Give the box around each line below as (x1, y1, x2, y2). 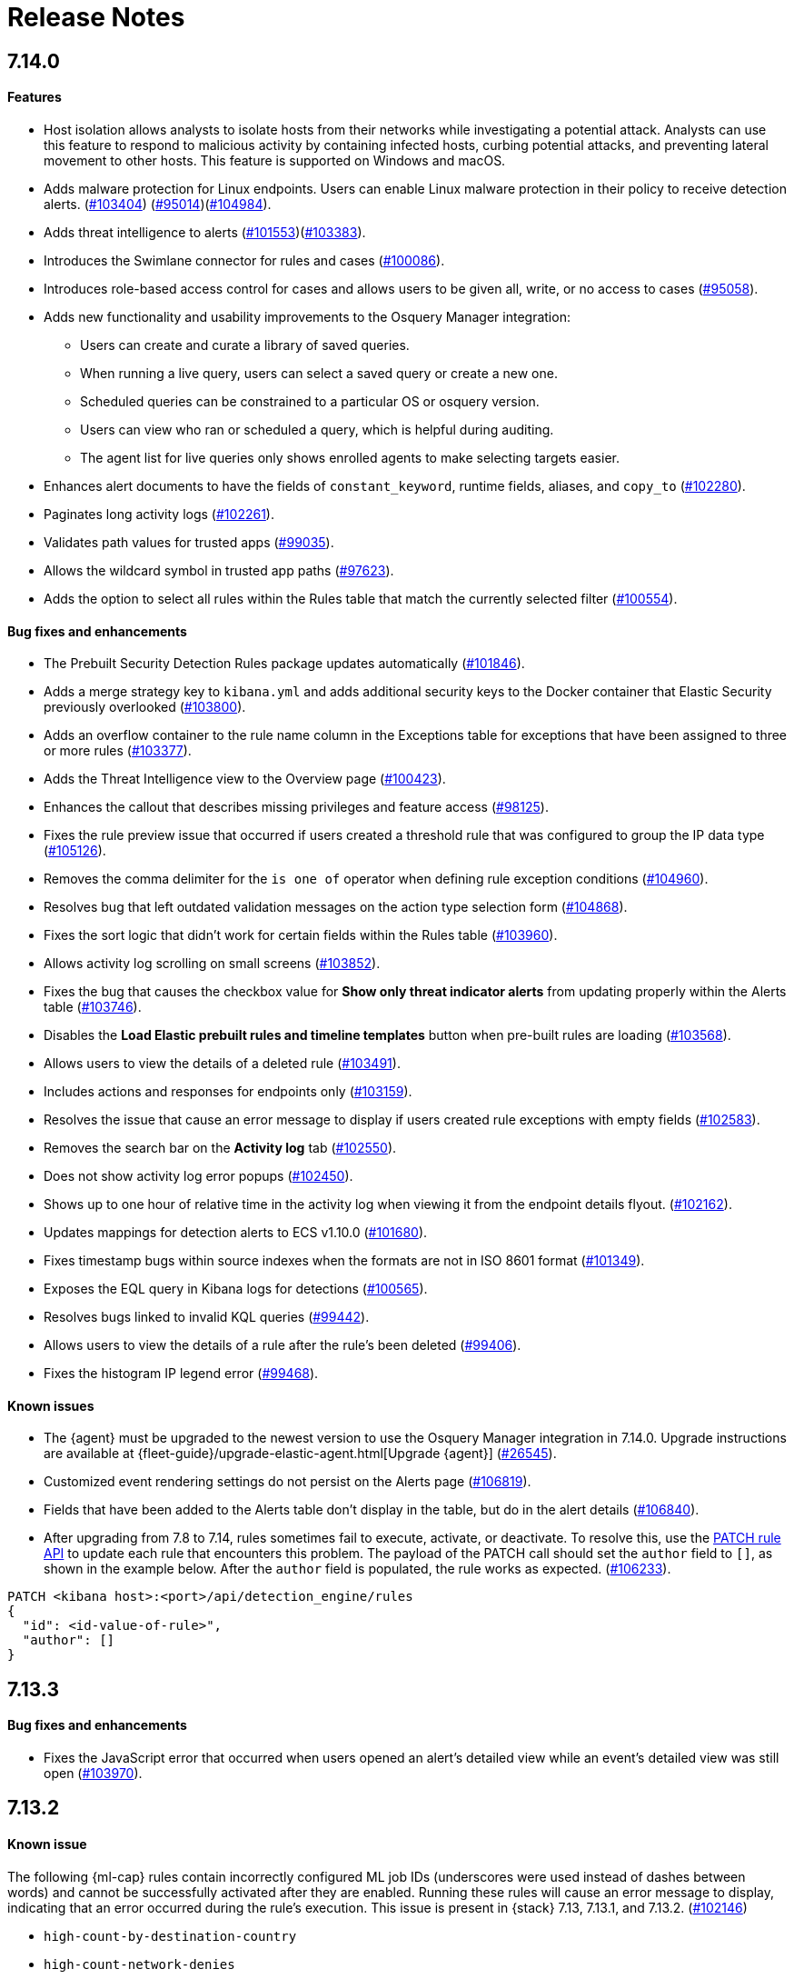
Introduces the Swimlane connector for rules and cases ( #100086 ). (44, 252, 445, 268)
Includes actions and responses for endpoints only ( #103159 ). (44, 1084, 412, 1100)
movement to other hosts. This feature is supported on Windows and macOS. (44, 152, 506, 168)
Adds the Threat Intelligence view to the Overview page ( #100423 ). (44, 771, 446, 787)
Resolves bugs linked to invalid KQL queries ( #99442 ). (44, 1309, 370, 1325)
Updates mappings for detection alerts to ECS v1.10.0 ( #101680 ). (44, 1224, 428, 1241)
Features (7, 89, 62, 105)
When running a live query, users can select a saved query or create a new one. (80, 365, 558, 381)
